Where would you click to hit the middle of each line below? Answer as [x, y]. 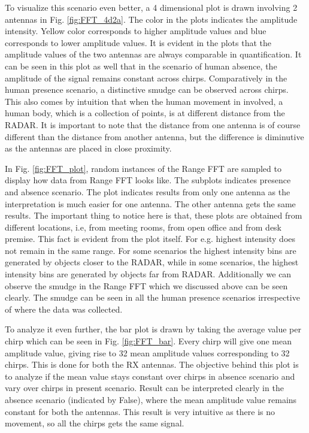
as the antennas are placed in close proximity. [88, 148]
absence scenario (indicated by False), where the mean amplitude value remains [151, 399]
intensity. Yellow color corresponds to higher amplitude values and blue [136, 31]
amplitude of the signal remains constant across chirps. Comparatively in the [146, 78]
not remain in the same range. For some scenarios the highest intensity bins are [151, 250]
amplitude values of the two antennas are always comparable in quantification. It [153, 54]
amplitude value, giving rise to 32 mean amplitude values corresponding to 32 [147, 352]
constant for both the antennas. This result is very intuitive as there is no [140, 411]
